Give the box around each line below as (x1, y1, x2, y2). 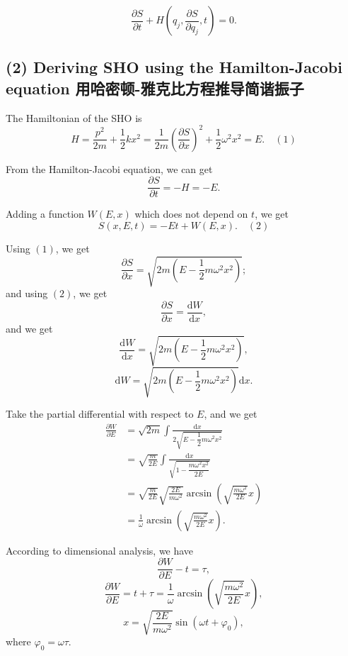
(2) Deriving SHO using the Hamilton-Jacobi (6, 56, 342, 78)
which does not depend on (134, 206, 248, 221)
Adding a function (6, 206, 84, 221)
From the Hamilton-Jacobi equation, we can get (6, 161, 213, 176)
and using (6, 286, 48, 301)
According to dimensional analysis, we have (6, 543, 194, 557)
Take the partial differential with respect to (6, 406, 194, 421)
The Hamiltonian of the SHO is (6, 110, 142, 125)
